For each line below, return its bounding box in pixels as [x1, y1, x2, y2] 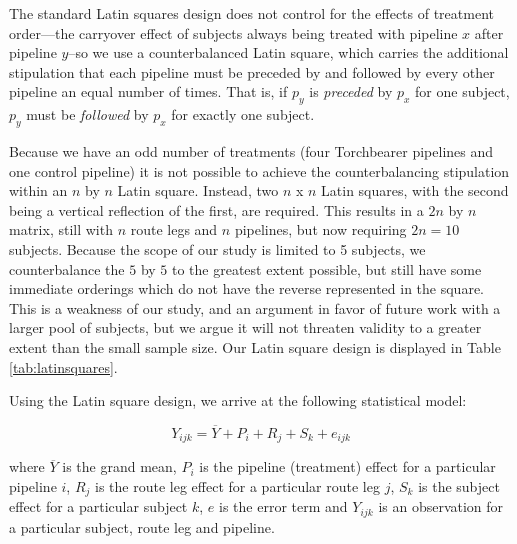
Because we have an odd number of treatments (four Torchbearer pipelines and [9, 140, 494, 161]
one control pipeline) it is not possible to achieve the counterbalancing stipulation [9, 160, 510, 181]
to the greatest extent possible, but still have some [171, 258, 482, 279]
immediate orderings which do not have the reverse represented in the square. [9, 278, 484, 299]
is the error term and [219, 496, 348, 517]
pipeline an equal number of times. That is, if [9, 81, 288, 102]
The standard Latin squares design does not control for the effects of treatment [9, 3, 494, 23]
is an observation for [378, 496, 504, 517]
